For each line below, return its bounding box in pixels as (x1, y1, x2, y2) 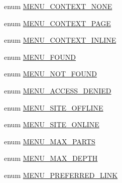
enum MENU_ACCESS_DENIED (4, 85, 111, 96)
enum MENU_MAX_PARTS (4, 136, 95, 146)
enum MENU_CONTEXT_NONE (4, 1, 112, 11)
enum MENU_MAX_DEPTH (4, 153, 98, 163)
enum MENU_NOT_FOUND (4, 68, 97, 79)
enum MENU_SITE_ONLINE (4, 119, 99, 130)
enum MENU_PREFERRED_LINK (4, 169, 118, 180)
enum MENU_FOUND (4, 51, 76, 62)
